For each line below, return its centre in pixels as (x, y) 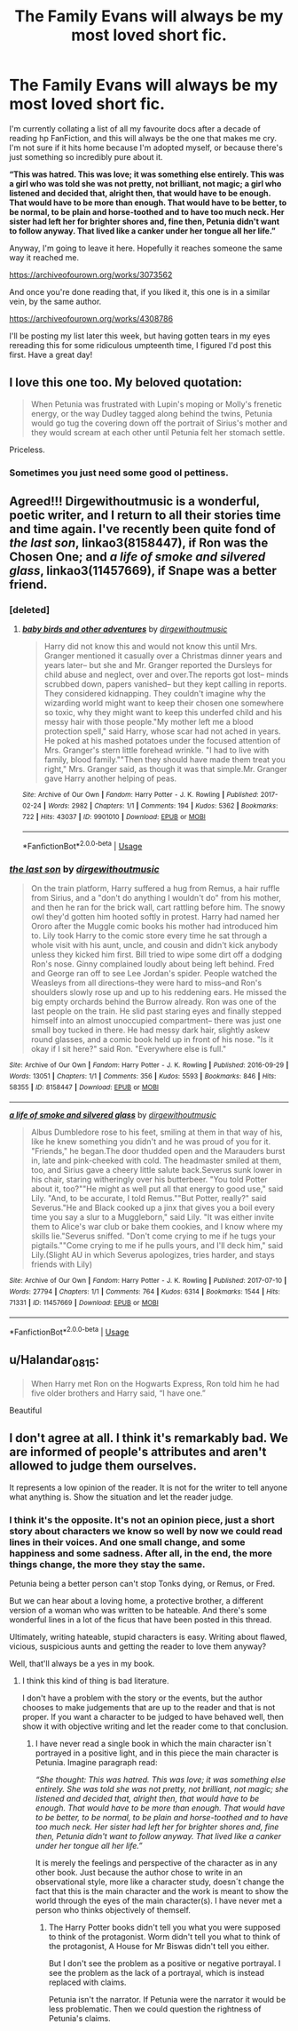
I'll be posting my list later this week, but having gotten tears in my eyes (140, 336)
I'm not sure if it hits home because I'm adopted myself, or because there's (146, 147)
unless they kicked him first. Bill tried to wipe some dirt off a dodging (156, 955)
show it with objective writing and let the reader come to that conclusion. (155, 1726)
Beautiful (26, 1410)
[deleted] (30, 609)
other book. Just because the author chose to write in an (139, 1872)
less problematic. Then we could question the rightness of (155, 2009)
